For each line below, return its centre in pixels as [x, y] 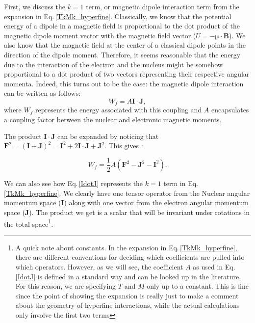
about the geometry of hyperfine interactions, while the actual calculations [127, 305]
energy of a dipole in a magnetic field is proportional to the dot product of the [122, 26]
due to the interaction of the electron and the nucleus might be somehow [113, 64]
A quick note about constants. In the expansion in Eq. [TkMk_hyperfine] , [126, 247]
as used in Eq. [214, 267]
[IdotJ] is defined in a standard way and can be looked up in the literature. [128, 276]
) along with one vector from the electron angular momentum [156, 202]
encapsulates [230, 110]
